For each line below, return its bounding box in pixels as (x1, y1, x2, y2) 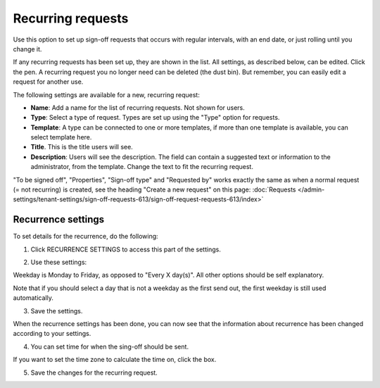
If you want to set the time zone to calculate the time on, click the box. (13, 356, 217, 364)
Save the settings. (30, 306, 83, 315)
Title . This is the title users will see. (30, 143, 133, 151)
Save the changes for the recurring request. (30, 368, 158, 377)
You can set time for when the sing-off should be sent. (30, 342, 189, 351)
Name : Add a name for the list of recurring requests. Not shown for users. (30, 103, 246, 112)
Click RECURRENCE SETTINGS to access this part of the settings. (30, 245, 221, 254)
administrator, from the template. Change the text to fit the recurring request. (30, 163, 253, 171)
